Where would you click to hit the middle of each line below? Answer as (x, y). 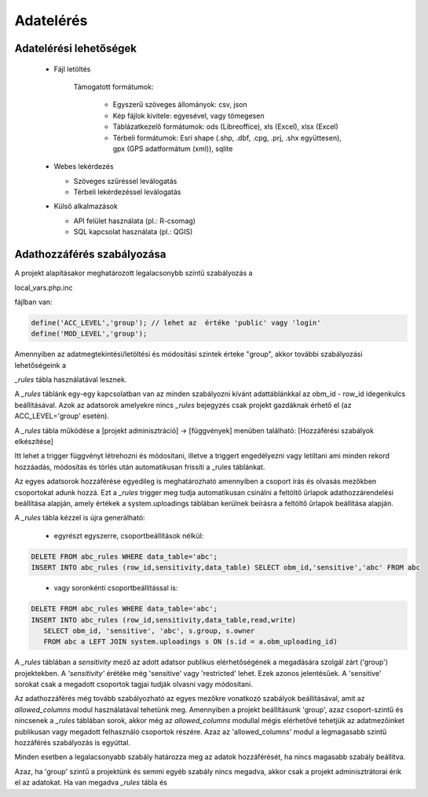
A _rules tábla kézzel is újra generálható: (80, 518)
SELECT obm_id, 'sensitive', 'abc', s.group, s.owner (149, 630)
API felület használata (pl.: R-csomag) (135, 221)
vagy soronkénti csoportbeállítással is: (116, 588)
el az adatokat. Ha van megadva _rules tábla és (91, 783)
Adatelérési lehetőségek (76, 48)
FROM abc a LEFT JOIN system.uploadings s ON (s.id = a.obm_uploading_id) (190, 642)
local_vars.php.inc (44, 288)
